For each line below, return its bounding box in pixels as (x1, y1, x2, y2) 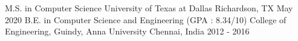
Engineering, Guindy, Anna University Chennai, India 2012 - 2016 (5, 25, 250, 37)
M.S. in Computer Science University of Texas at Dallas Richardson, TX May (5, 2, 293, 14)
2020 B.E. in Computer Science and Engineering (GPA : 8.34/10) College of (5, 13, 287, 26)
